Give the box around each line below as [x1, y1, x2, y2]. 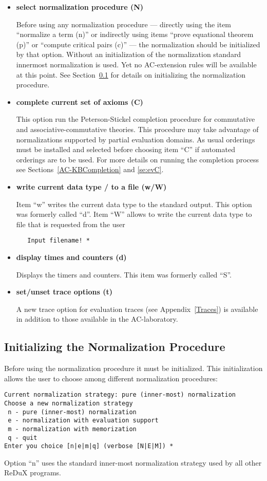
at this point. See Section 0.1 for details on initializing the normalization [16, 69, 246, 80]
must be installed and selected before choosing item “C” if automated [16, 144, 235, 155]
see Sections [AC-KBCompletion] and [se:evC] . [16, 164, 164, 175]
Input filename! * [27, 237, 90, 245]
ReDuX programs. [4, 467, 61, 478]
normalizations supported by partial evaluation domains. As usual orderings [16, 134, 255, 144]
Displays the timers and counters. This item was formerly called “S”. [16, 269, 232, 280]
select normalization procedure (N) [16, 2, 144, 12]
